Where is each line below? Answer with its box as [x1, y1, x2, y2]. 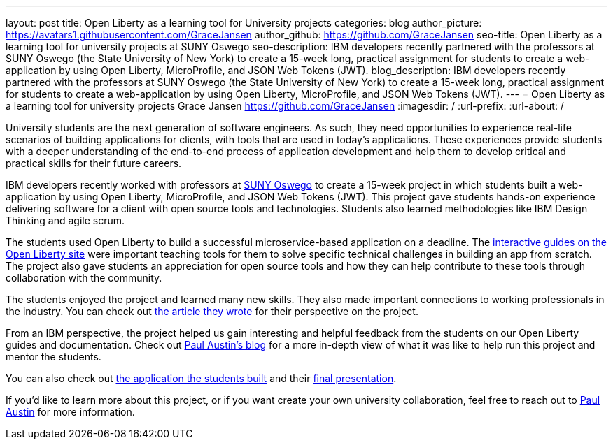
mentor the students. [6, 351, 101, 363]
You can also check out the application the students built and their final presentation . [6, 372, 397, 384]
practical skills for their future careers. [6, 157, 182, 169]
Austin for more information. [6, 406, 135, 418]
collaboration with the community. [6, 272, 162, 284]
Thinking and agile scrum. [6, 214, 125, 226]
